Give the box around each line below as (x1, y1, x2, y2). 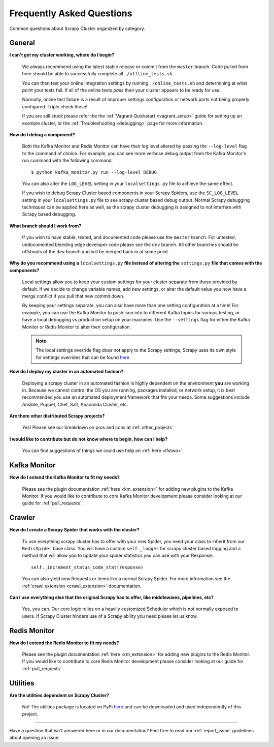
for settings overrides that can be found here (36, 354, 129, 361)
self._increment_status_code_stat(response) (31, 564, 144, 570)
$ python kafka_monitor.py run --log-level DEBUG (31, 169, 157, 175)
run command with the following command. (22, 158, 113, 164)
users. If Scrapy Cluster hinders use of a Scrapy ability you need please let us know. (22, 613, 198, 619)
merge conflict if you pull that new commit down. (22, 293, 124, 299)
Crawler (9, 514, 36, 522)
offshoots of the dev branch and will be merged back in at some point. (22, 249, 169, 255)
